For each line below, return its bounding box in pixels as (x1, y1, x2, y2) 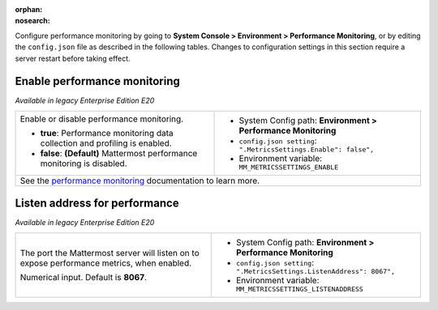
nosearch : (15, 16, 50, 26)
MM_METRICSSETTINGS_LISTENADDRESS (235, 284, 364, 293)
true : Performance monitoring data (40, 127, 174, 138)
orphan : (15, 5, 43, 14)
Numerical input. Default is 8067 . (19, 271, 148, 282)
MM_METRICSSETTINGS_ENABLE (238, 163, 339, 172)
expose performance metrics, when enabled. (19, 257, 192, 269)
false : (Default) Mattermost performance (40, 147, 198, 159)
